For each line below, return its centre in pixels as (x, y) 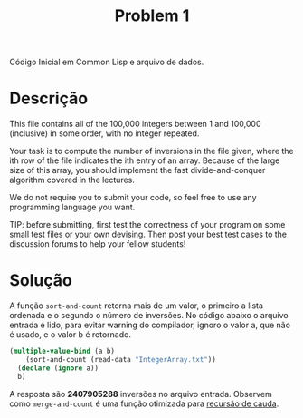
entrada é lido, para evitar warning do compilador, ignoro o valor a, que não (150, 325)
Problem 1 (152, 16)
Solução (41, 281)
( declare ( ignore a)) (58, 368)
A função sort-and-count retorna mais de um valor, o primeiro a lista (137, 306)
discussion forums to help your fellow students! (98, 244)
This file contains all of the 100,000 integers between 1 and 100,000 (135, 124)
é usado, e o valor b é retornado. (70, 335)
